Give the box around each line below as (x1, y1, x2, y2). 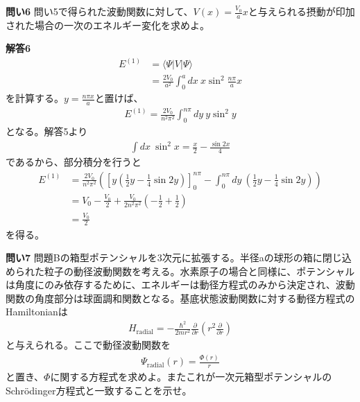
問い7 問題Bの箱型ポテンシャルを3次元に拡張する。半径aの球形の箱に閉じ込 (6, 250, 352, 265)
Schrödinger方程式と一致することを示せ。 (6, 383, 192, 397)
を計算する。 (6, 91, 64, 105)
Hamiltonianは (6, 304, 68, 319)
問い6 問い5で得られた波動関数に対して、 (6, 4, 194, 18)
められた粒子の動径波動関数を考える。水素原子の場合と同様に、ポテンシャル (6, 263, 355, 278)
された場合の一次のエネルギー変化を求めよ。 (6, 17, 209, 32)
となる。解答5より (6, 124, 88, 139)
